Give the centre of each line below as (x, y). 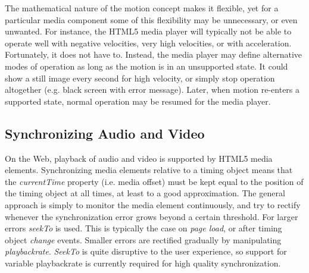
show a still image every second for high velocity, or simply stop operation (140, 78)
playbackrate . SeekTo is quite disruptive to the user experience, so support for (146, 251)
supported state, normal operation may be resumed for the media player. (138, 101)
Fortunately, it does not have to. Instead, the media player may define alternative (154, 54)
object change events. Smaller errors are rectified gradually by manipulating (143, 239)
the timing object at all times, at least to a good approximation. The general (145, 193)
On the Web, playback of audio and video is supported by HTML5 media (139, 158)
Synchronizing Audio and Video (105, 133)
